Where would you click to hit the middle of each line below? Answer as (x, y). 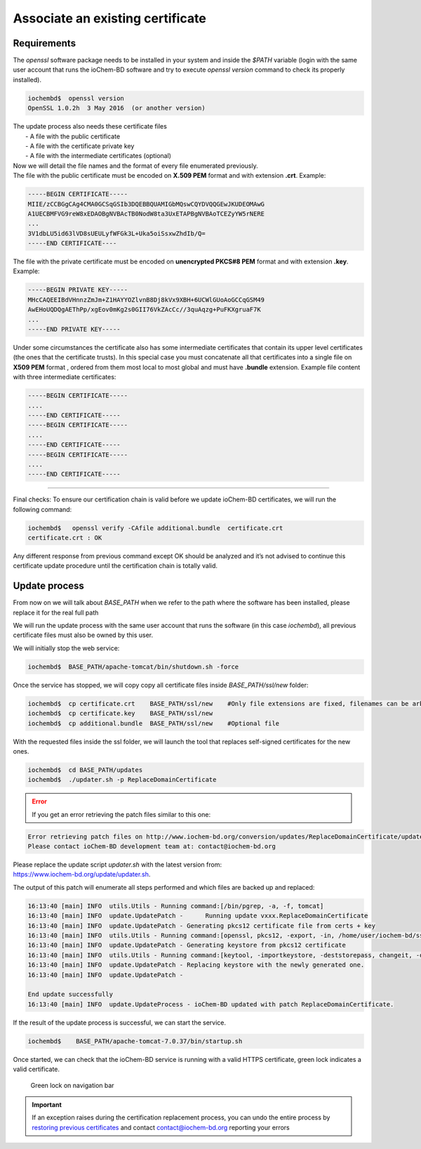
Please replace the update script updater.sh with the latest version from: (118, 865)
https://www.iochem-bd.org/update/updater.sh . (82, 874)
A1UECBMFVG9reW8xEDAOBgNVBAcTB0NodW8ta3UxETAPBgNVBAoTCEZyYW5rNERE (146, 214)
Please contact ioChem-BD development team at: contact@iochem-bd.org (152, 847)
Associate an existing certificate (109, 18)
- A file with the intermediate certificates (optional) (99, 156)
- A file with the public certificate (73, 136)
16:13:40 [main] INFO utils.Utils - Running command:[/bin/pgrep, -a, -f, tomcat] (176, 906)
